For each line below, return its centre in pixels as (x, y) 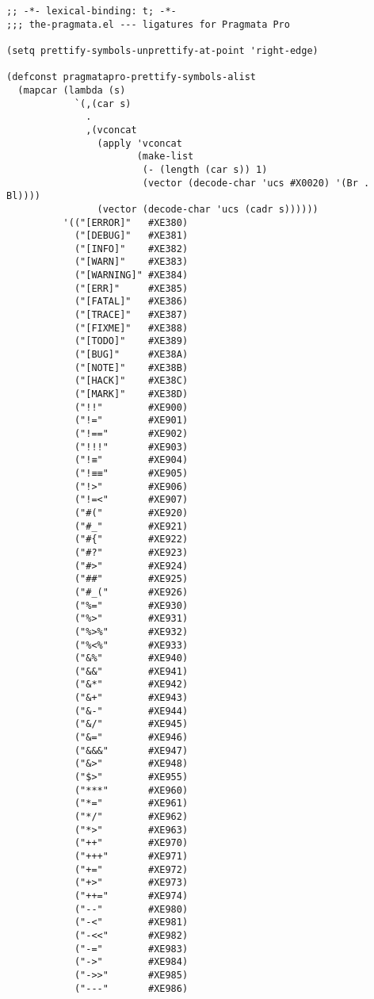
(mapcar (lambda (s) (72, 90)
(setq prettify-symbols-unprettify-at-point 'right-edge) (162, 50)
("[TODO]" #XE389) (131, 341)
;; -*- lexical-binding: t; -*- (92, 11)
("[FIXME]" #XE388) (131, 328)
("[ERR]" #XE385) (131, 288)
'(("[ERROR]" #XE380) (126, 222)
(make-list (165, 157)
